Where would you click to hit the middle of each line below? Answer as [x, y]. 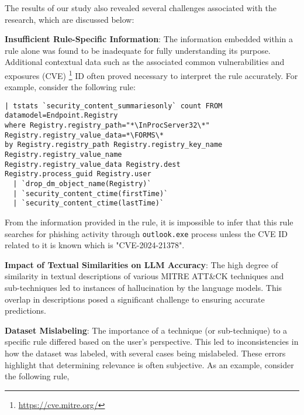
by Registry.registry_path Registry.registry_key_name [114, 145]
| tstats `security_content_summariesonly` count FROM [114, 106]
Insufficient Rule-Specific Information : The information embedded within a [149, 39]
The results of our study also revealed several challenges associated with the [141, 8]
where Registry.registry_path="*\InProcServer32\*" [107, 126]
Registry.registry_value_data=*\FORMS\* [84, 135]
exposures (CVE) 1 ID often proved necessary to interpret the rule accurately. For [151, 74]
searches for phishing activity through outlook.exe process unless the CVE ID [146, 233]
